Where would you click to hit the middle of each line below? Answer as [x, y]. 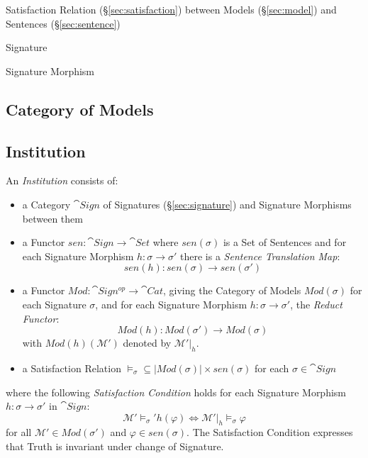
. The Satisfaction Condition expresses [270, 432]
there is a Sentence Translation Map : [260, 256]
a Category [46, 204]
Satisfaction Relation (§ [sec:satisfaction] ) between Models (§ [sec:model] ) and [171, 9]
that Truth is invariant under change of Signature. [115, 446]
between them [52, 218]
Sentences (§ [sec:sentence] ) [63, 23]
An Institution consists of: [62, 180]
